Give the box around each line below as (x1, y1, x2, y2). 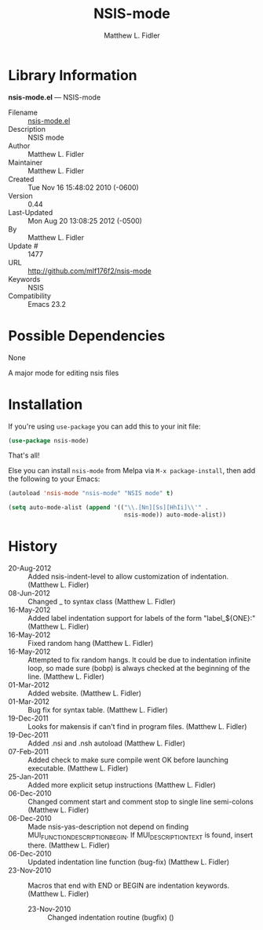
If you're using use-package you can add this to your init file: (8, 421, 201, 431)
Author (8, 140, 31, 150)
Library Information (8, 66, 137, 84)
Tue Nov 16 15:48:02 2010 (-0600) (27, 182, 139, 192)
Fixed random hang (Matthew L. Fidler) (27, 639, 154, 647)
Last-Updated (8, 207, 53, 217)
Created (8, 174, 35, 184)
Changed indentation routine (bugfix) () (47, 912, 174, 922)
